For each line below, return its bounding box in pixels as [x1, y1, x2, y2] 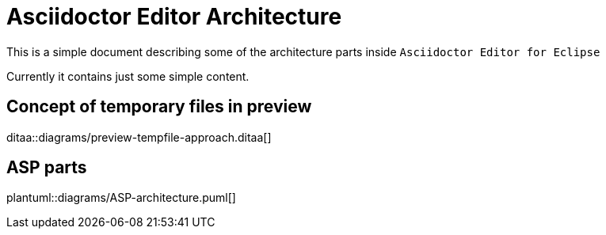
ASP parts [6, 157, 87, 178]
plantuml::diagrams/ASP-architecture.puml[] [6, 191, 236, 205]
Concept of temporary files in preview [6, 97, 312, 117]
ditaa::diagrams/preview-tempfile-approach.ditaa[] [6, 130, 272, 144]
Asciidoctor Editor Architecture [6, 3, 342, 30]
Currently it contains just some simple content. [6, 69, 250, 83]
